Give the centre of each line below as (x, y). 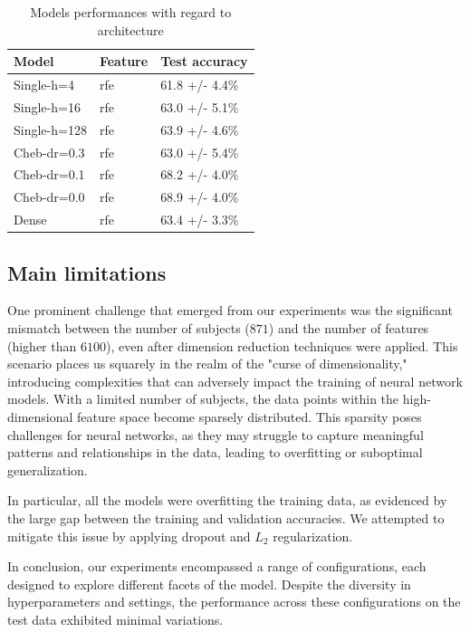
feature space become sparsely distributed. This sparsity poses (249, 416)
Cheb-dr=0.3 (49, 152)
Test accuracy (204, 61)
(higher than (42, 345)
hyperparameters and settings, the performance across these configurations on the (234, 602)
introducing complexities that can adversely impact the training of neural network (235, 381)
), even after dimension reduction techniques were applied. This (282, 345)
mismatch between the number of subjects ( (129, 327)
